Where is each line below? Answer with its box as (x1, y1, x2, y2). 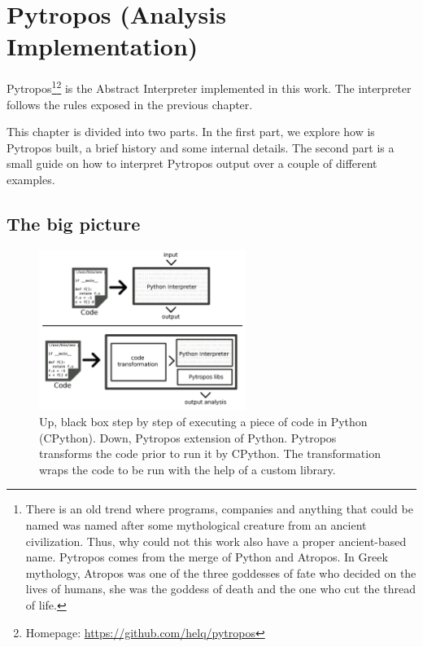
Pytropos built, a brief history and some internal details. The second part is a (7, 139, 395, 156)
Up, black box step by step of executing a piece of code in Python (39, 413, 368, 430)
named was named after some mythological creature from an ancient (25, 517, 367, 534)
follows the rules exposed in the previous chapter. (7, 95, 253, 112)
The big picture (7, 210, 141, 235)
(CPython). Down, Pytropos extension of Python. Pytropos (39, 429, 337, 446)
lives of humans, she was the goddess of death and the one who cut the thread (25, 580, 416, 597)
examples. (7, 170, 55, 187)
